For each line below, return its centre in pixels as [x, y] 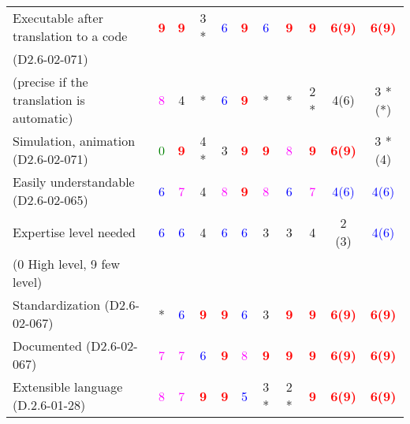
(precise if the [50, 82]
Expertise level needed [74, 232]
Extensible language [68, 387]
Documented [47, 346]
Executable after [58, 18]
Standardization [57, 305]
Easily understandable [74, 182]
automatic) [43, 118]
